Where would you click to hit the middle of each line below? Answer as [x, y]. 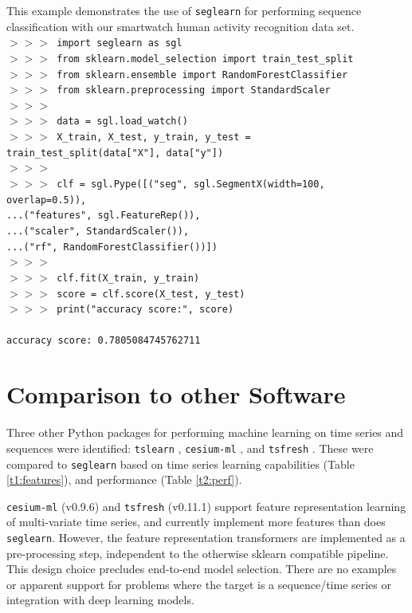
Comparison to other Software [176, 394]
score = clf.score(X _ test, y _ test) [151, 294]
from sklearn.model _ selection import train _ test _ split [205, 59]
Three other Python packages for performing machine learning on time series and [205, 432]
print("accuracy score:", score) [145, 310]
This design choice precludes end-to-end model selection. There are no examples [202, 569]
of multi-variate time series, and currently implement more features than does [196, 522]
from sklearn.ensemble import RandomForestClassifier [202, 75]
